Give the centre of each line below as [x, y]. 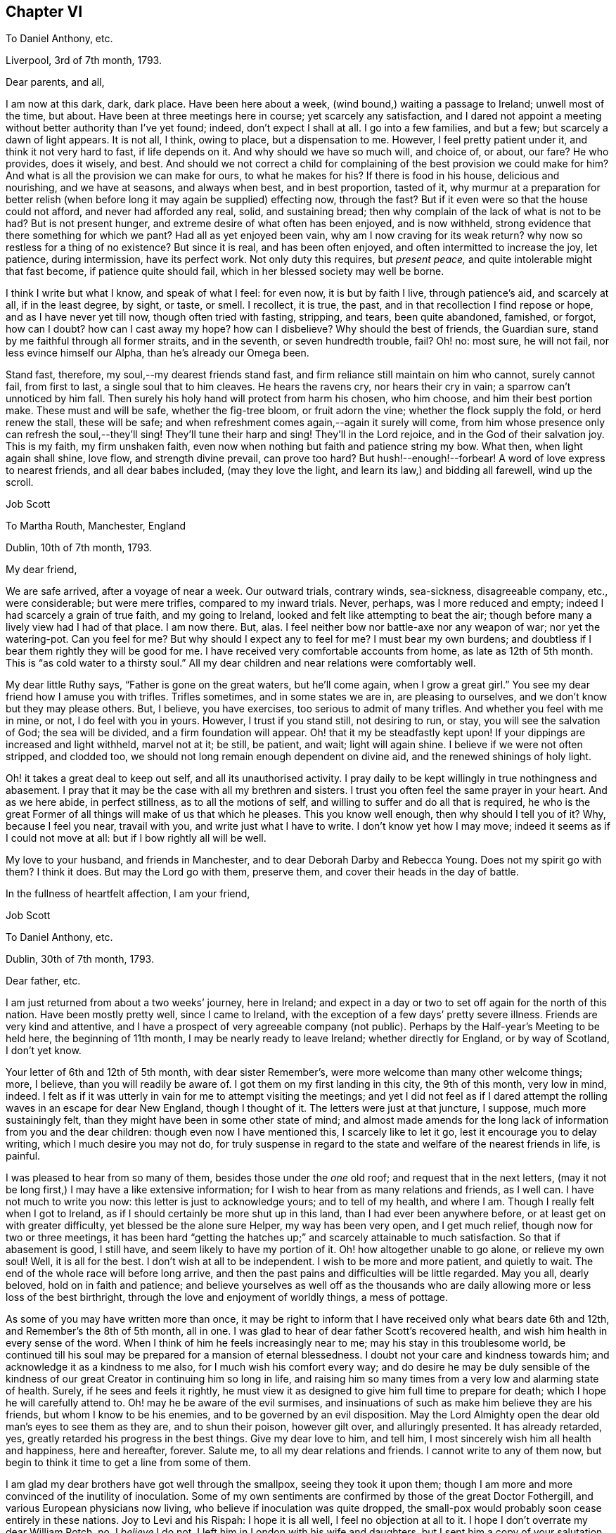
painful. [23, 1156]
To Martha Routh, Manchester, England [96, 526]
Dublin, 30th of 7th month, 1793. [80, 959]
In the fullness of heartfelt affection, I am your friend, [128, 894]
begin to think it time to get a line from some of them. [128, 1463]
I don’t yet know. [44, 1051]
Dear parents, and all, [55, 82]
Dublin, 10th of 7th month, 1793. [79, 548]
